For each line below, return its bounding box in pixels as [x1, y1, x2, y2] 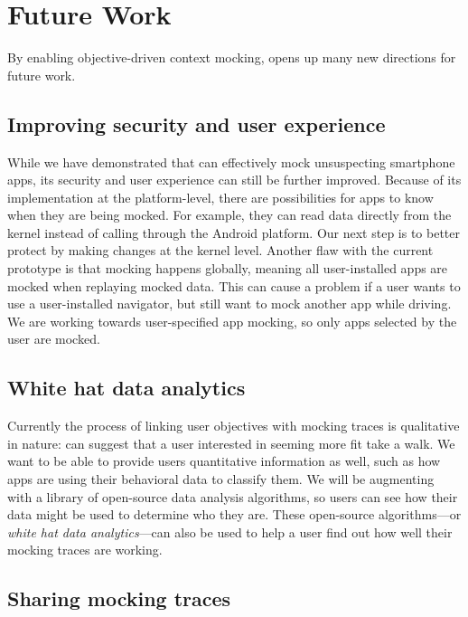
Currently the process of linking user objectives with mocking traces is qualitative [7, 416, 460, 435]
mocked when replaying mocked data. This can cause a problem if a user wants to [7, 276, 461, 295]
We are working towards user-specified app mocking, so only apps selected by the [7, 311, 457, 330]
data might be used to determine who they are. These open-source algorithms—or [7, 505, 462, 524]
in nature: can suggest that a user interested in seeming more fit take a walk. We [7, 433, 455, 452]
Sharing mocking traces [7, 584, 231, 612]
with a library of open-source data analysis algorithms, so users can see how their [7, 487, 458, 506]
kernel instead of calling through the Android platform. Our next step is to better [7, 223, 461, 242]
